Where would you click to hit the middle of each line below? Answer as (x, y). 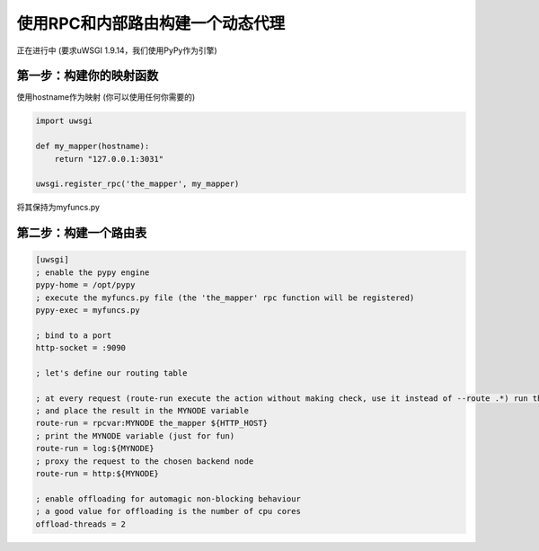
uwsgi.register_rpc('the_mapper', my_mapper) (137, 184)
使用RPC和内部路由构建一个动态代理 (151, 23)
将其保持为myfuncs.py (58, 208)
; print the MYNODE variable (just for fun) (135, 435)
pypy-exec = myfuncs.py (88, 310)
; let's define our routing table (111, 373)
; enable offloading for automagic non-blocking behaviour (168, 498)
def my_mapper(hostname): (93, 147)
